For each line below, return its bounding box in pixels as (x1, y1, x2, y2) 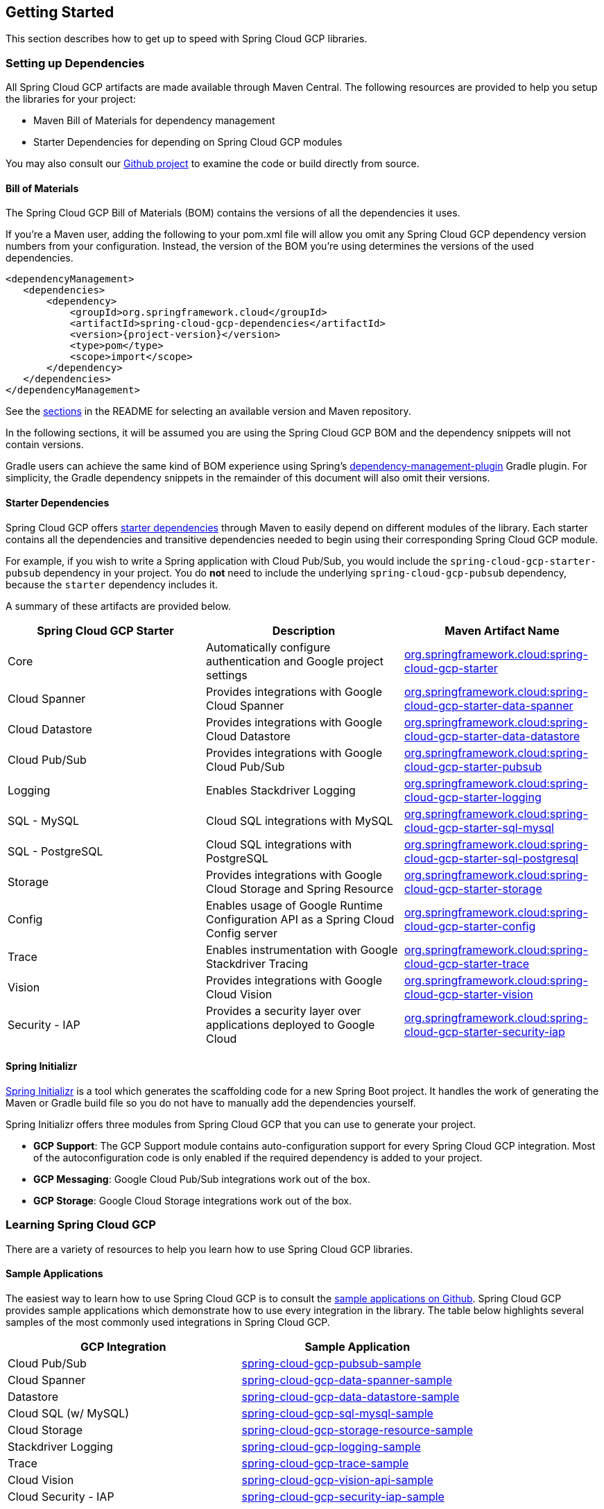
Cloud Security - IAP (8, 1489, 114, 1503)
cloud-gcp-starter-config (404, 919, 536, 933)
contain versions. (6, 438, 84, 451)
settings (205, 667, 248, 682)
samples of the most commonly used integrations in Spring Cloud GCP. (6, 1315, 330, 1328)
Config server (205, 926, 277, 940)
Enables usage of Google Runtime (205, 898, 383, 912)
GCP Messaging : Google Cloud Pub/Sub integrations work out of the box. (33, 1173, 370, 1185)
